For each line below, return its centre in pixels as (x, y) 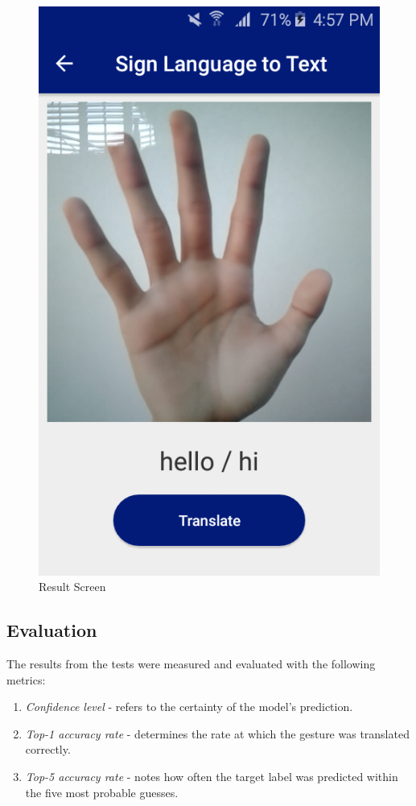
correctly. (48, 749)
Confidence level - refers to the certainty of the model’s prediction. (189, 707)
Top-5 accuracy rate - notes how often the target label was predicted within (212, 777)
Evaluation (52, 630)
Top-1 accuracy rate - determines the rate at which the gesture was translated (217, 733)
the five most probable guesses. (102, 792)
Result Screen (72, 587)
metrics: (26, 679)
